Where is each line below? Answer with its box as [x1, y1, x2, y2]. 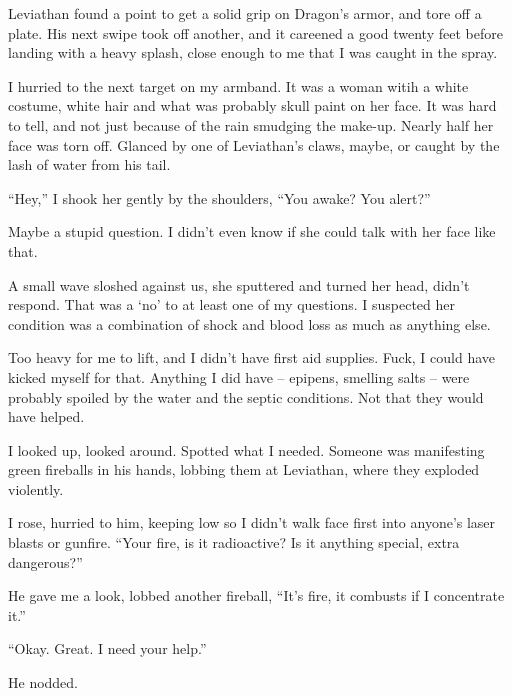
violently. [8, 478, 64, 499]
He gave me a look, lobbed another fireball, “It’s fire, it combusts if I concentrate [8, 585, 505, 606]
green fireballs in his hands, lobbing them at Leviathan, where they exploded [8, 459, 480, 480]
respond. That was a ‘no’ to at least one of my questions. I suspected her [8, 294, 456, 315]
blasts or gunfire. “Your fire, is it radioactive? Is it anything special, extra [8, 532, 460, 553]
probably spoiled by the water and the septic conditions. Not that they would [8, 386, 484, 407]
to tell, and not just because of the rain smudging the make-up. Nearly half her [8, 114, 494, 135]
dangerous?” [8, 551, 83, 572]
